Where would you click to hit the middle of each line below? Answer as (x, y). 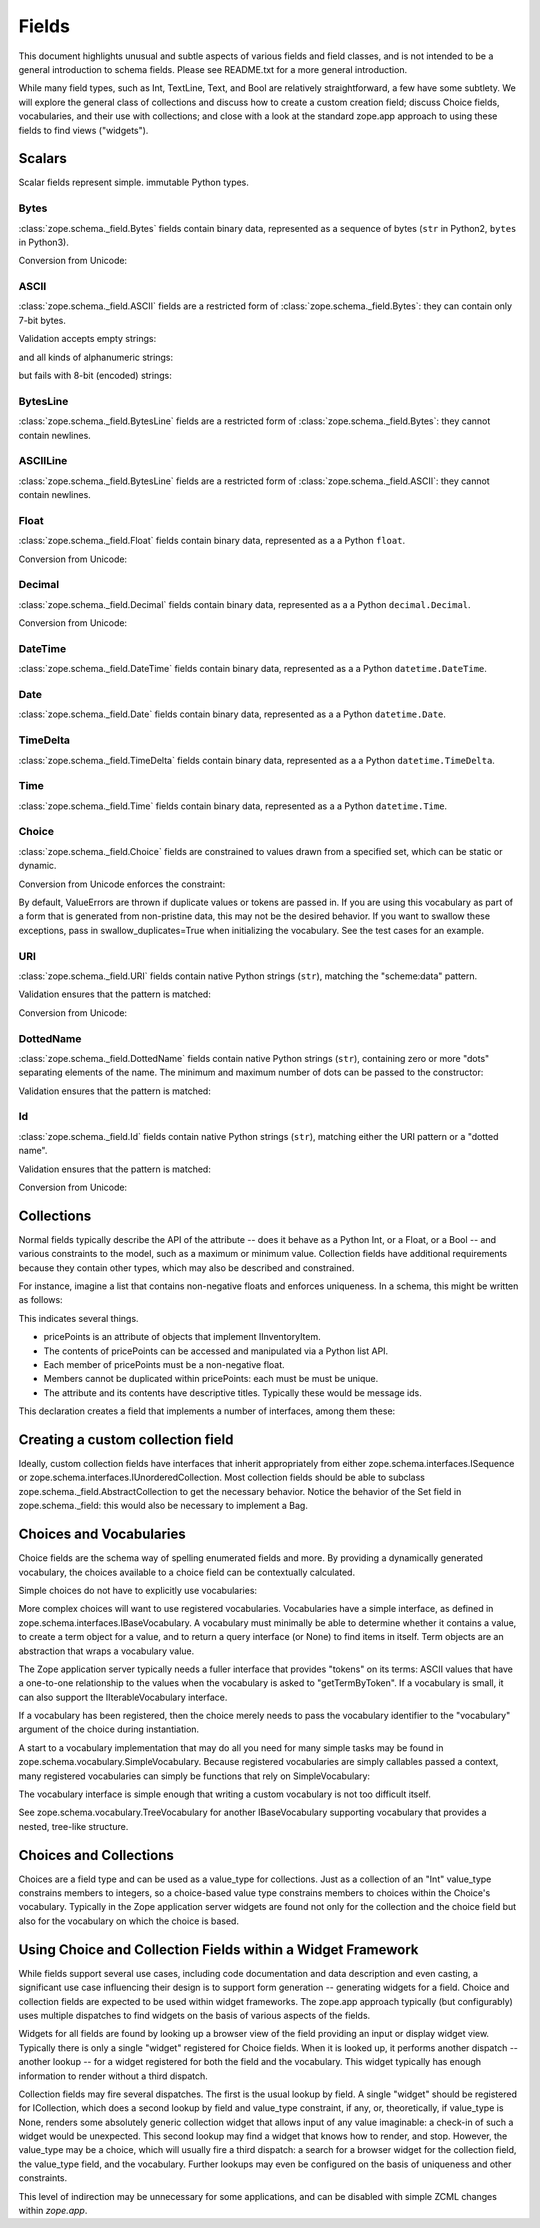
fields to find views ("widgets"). (83, 130)
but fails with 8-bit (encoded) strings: (95, 376)
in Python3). (43, 242)
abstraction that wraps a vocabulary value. (106, 1651)
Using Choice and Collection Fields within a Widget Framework (218, 1949)
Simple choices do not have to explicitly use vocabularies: (138, 1590)
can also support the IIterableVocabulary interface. (123, 1697)
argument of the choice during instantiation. (109, 1729)
